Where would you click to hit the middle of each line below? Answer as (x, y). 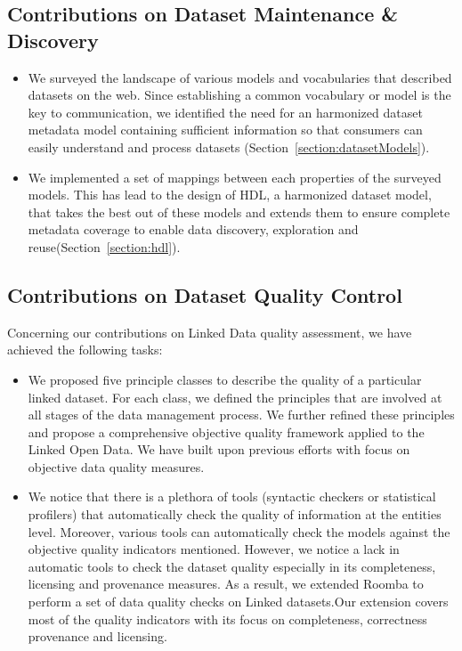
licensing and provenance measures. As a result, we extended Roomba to (226, 584)
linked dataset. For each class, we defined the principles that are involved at (235, 397)
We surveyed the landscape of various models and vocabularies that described (240, 77)
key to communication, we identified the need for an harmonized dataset (225, 112)
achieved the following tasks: (85, 350)
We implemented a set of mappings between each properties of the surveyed (235, 177)
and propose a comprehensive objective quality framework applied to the (226, 431)
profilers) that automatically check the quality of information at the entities (235, 514)
